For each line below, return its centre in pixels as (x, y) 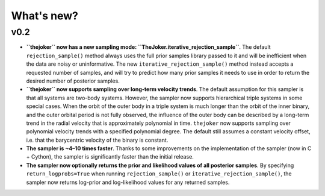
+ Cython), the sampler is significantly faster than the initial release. (110, 157)
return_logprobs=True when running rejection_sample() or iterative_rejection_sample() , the (159, 174)
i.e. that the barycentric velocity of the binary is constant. (97, 140)
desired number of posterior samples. (73, 81)
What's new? (45, 16)
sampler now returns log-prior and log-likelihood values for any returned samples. (128, 182)
